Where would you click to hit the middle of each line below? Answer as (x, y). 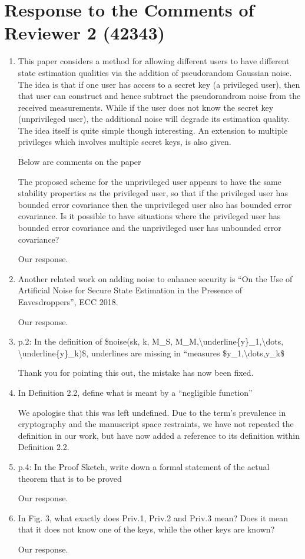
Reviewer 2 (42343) (85, 33)
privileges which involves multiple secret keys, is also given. (125, 142)
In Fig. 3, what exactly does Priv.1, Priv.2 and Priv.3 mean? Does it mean (153, 517)
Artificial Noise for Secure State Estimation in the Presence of (130, 290)
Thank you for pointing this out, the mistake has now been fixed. (136, 373)
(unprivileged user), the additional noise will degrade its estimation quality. (154, 119)
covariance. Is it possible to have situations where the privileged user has (149, 216)
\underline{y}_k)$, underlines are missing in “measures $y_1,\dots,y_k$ (151, 353)
